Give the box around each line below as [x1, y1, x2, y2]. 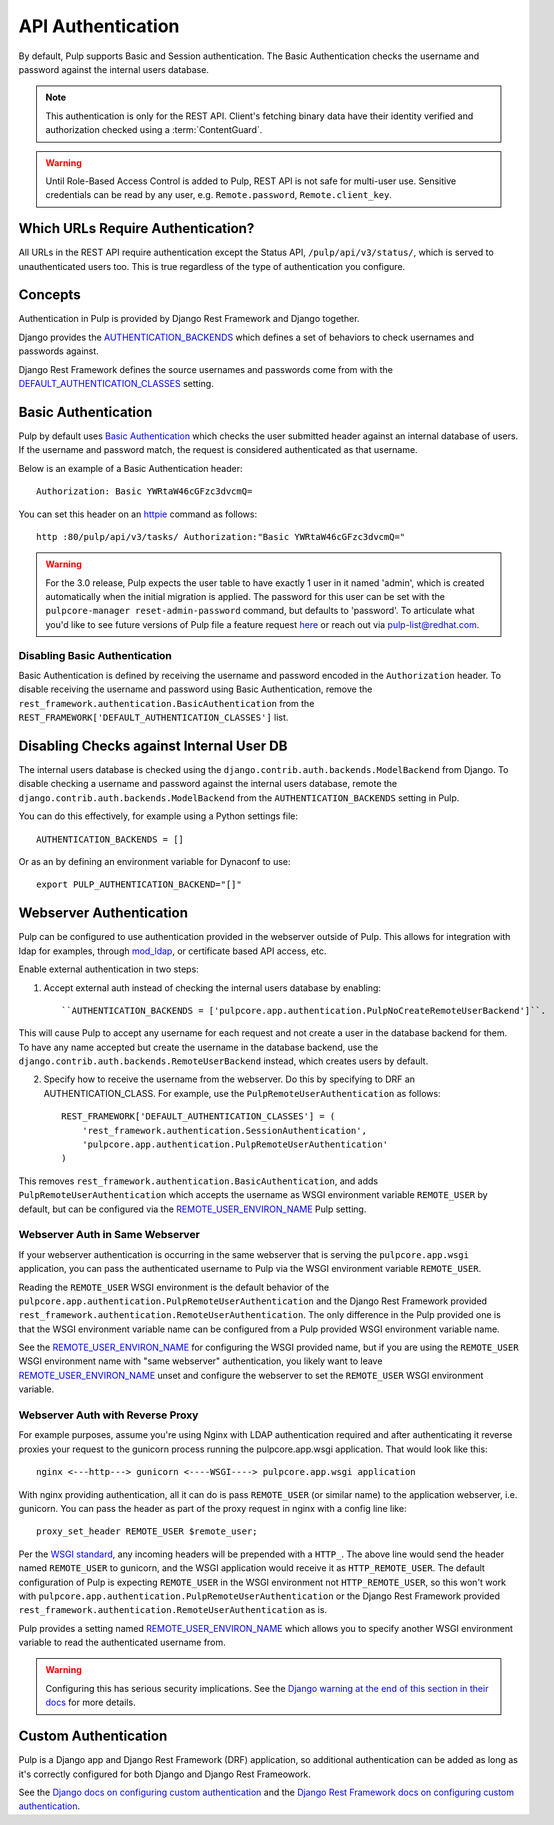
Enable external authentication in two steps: [18, 963, 199, 975]
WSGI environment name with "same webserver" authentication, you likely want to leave [18, 1355, 383, 1367]
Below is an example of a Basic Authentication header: [18, 462, 244, 474]
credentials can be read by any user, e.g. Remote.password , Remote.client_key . [45, 189, 392, 201]
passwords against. [18, 345, 99, 357]
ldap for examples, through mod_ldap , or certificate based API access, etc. [18, 945, 327, 957]
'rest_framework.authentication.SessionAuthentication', [81, 1125, 367, 1136]
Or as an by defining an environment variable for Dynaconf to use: [18, 856, 291, 868]
